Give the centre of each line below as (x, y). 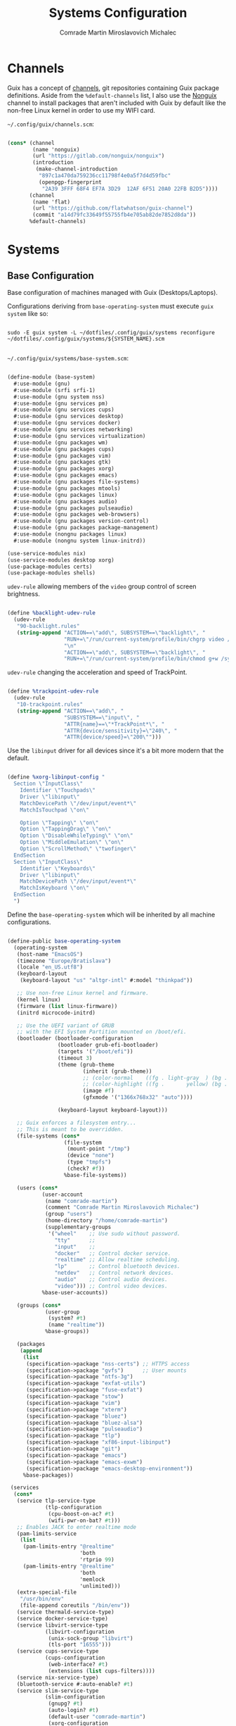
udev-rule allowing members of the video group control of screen (102, 586)
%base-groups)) (67, 1332)
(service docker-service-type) (63, 1618)
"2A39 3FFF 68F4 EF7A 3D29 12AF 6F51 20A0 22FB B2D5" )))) (130, 189)
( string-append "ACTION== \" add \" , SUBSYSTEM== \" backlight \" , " (111, 632)
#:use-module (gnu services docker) (67, 423)
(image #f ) (98, 1091)
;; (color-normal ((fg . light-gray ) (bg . (155, 1078)
